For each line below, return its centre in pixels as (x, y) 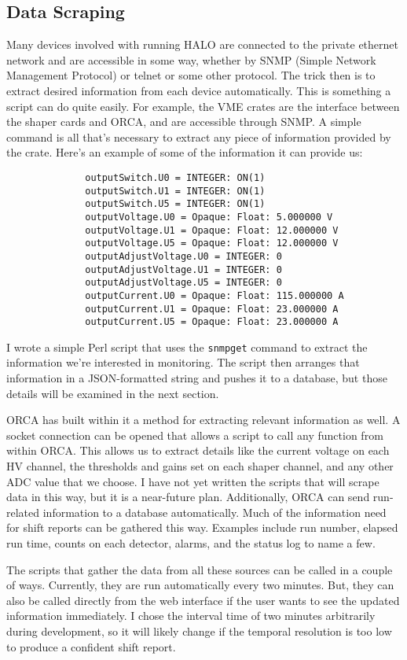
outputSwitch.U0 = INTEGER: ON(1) (175, 177)
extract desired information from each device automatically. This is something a (199, 90)
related (23, 512)
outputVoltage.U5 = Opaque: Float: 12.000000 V (212, 243)
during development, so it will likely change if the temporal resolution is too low (199, 631)
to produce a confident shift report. (91, 646)
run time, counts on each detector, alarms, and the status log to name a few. (191, 543)
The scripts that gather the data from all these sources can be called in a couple (200, 569)
